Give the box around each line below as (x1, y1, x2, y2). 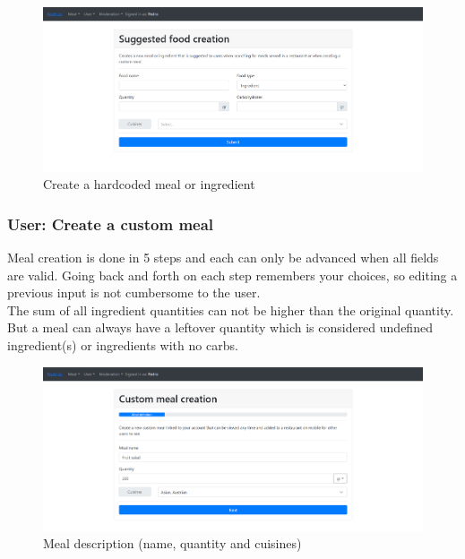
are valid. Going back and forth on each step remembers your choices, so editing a (7, 265, 458, 284)
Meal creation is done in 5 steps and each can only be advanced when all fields (7, 248, 439, 266)
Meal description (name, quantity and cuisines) (43, 534, 302, 553)
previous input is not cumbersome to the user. (7, 283, 261, 302)
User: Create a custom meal (7, 212, 214, 235)
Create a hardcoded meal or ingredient (43, 175, 255, 193)
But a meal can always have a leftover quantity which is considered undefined (7, 318, 433, 337)
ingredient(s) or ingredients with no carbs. (7, 335, 238, 354)
